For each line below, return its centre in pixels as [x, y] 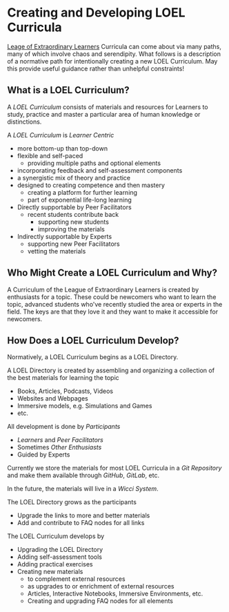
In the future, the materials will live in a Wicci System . [83, 489]
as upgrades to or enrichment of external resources [101, 586]
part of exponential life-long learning [80, 200]
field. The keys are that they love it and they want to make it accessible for [113, 312]
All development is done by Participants [64, 427]
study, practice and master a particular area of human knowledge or [104, 114]
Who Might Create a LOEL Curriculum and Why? [112, 273]
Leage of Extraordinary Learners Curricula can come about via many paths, [114, 46]
